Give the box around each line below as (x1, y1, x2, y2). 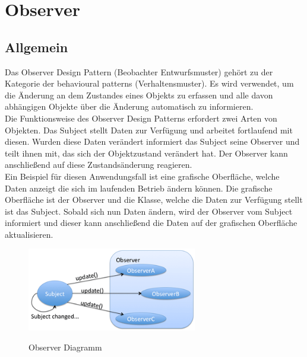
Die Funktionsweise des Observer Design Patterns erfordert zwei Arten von (5, 111, 277, 124)
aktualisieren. (5, 228, 53, 240)
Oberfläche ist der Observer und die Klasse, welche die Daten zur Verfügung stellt (5, 193, 303, 206)
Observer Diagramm (29, 340, 102, 353)
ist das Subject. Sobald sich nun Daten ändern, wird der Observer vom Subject (5, 205, 293, 217)
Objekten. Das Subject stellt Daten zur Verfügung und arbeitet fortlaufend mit (5, 123, 293, 136)
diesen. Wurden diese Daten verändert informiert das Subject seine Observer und (5, 135, 300, 148)
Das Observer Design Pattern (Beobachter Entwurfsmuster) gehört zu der (5, 65, 273, 78)
